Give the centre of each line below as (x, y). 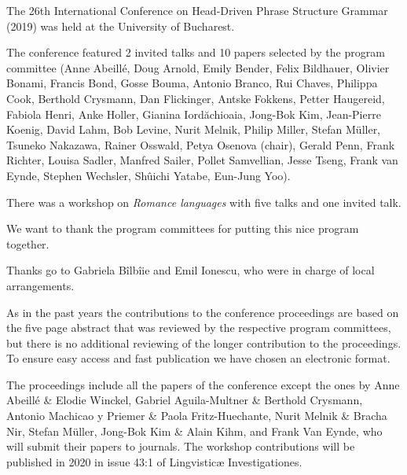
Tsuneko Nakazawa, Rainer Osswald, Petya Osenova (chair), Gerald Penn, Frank (201, 144)
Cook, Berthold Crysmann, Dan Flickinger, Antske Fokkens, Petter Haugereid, (196, 98)
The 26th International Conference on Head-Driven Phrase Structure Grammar (197, 10)
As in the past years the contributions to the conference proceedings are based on (203, 312)
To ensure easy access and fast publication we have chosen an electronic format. (198, 358)
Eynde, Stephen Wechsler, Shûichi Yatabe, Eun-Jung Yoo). (148, 175)
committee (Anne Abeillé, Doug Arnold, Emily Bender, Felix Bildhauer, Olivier (198, 67)
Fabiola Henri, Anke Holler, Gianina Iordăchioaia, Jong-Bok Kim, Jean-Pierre (194, 114)
